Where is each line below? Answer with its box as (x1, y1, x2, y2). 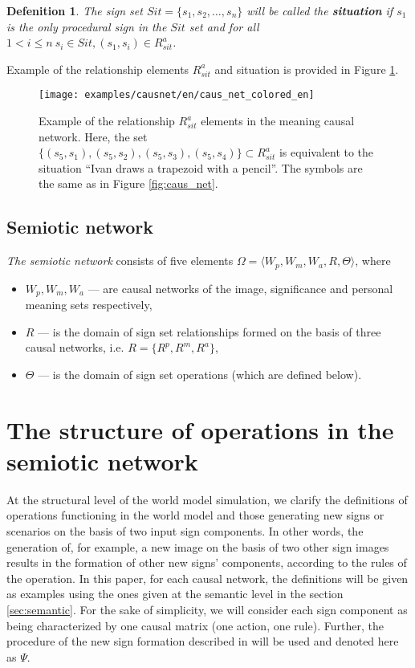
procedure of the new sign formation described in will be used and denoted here (6, 633, 399, 650)
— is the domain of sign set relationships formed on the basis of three (38, 323, 381, 340)
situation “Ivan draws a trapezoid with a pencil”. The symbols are (39, 159, 363, 176)
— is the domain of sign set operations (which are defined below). (38, 365, 362, 382)
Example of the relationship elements (6, 60, 189, 77)
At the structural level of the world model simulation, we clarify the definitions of (6, 491, 408, 507)
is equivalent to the (279, 144, 374, 161)
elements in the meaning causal (201, 112, 355, 129)
